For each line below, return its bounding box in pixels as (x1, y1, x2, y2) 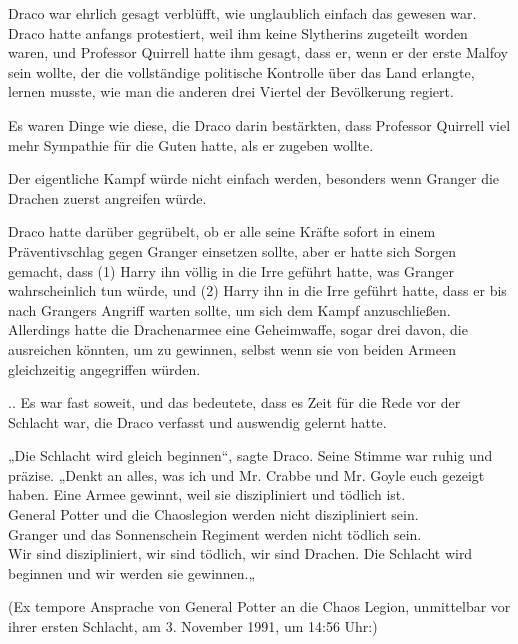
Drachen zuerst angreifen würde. (8, 187, 207, 208)
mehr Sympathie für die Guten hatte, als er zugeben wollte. (8, 134, 374, 155)
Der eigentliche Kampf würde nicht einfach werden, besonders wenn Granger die (8, 168, 500, 189)
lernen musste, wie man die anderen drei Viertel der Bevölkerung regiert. (8, 81, 454, 102)
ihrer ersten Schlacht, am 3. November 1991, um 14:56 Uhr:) (8, 616, 378, 637)
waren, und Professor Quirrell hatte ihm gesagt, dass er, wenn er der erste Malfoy (8, 42, 508, 63)
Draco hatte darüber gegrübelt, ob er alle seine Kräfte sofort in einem (8, 221, 436, 242)
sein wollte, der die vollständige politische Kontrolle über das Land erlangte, (8, 61, 475, 82)
